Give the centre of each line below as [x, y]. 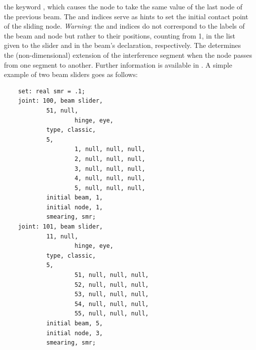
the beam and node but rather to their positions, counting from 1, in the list [120, 35]
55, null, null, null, [112, 314]
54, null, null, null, [112, 304]
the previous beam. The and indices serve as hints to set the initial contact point [126, 16]
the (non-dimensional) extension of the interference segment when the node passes [128, 55]
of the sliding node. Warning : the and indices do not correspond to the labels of [125, 26]
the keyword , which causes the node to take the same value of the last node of [123, 6]
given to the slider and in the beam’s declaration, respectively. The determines [123, 45]
